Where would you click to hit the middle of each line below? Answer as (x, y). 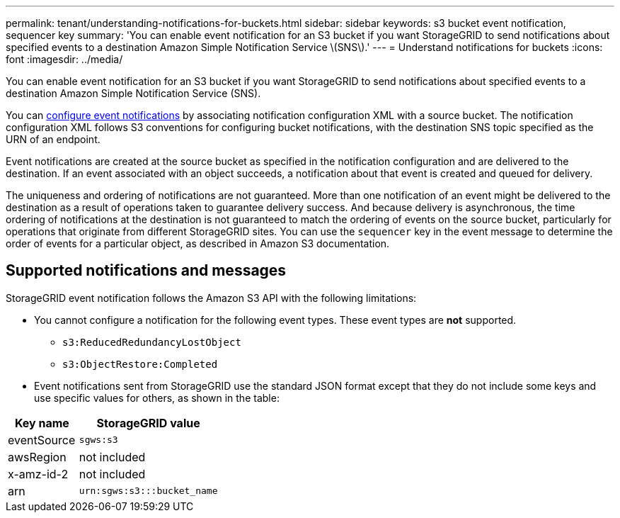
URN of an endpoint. (53, 139)
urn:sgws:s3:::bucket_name (148, 491)
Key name (42, 423)
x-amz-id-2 (38, 474)
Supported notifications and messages (146, 271)
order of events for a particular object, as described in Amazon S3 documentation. (198, 243)
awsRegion (37, 457)
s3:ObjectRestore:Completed (140, 364)
